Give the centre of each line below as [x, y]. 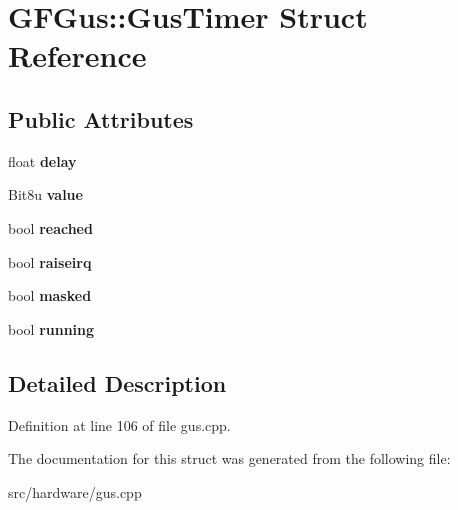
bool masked [50, 295]
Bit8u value [45, 194]
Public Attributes [101, 118]
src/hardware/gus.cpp [75, 491]
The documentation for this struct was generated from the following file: [229, 458]
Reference [77, 55]
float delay [42, 160]
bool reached [50, 227]
